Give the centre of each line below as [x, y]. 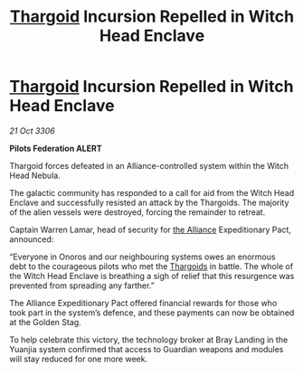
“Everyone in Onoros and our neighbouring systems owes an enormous [142, 256]
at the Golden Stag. [45, 322]
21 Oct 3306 [33, 131]
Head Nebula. [35, 175]
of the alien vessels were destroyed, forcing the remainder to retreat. [137, 212]
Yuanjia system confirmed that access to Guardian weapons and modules [147, 349]
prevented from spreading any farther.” [82, 285]
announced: [32, 239]
